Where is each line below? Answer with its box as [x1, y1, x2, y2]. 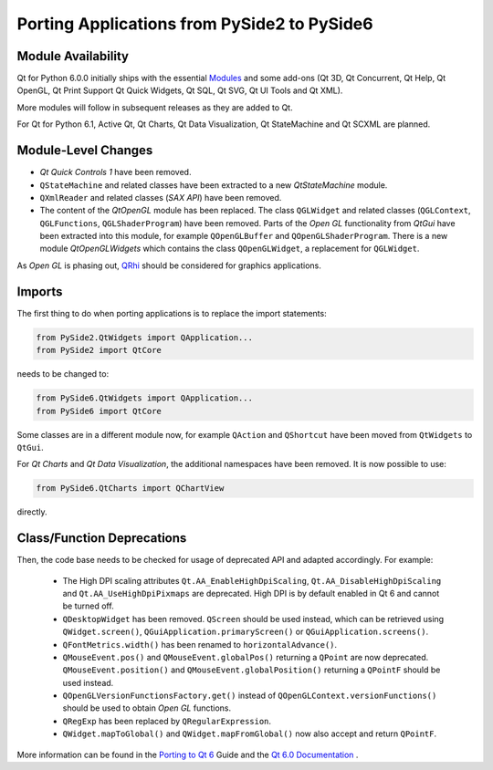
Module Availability [16, 48, 130, 64]
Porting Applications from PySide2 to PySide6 [16, 14, 373, 34]
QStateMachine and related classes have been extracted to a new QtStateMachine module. [39, 179, 388, 191]
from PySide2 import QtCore [36, 345, 162, 356]
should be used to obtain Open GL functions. [62, 702, 232, 713]
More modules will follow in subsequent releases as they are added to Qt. [16, 101, 293, 113]
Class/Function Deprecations [16, 530, 187, 546]
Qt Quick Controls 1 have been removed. [39, 167, 192, 178]
